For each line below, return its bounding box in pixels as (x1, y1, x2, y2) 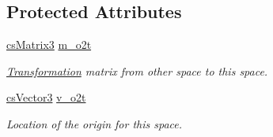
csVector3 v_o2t (6, 89, 86, 106)
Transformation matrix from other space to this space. (6, 62, 268, 79)
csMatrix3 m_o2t (6, 36, 92, 53)
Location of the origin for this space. (6, 115, 183, 131)
